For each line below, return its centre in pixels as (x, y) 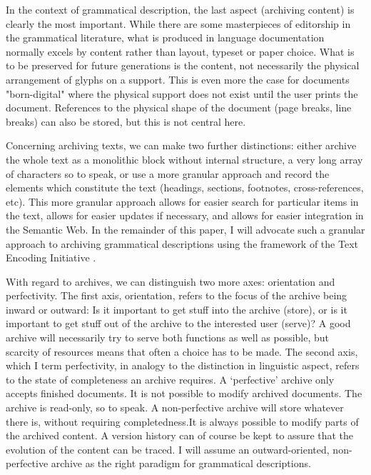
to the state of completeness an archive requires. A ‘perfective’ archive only (170, 379)
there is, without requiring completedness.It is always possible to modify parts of (182, 421)
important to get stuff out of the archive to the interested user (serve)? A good (178, 323)
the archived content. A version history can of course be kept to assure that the (180, 435)
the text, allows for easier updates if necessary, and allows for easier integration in (185, 215)
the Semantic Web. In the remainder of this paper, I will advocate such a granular (185, 229)
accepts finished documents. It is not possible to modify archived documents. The (184, 393)
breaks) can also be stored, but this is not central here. (126, 121)
